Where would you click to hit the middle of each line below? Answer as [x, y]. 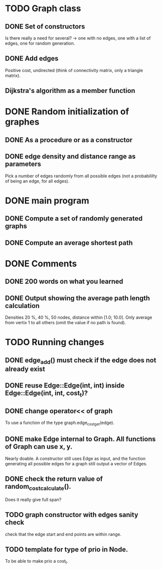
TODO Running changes [55, 342]
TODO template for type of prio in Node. [66, 549]
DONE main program [47, 201]
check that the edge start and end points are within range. [63, 534]
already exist [25, 369]
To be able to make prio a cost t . [36, 562]
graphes [22, 122]
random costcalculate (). [38, 487]
